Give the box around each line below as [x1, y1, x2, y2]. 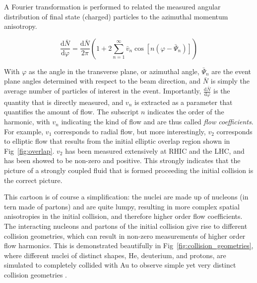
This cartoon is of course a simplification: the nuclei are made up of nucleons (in [4, 191, 249, 202]
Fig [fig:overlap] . [4, 145, 55, 156]
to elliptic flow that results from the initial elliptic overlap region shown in [4, 136, 230, 146]
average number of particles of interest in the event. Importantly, [4, 86, 201, 96]
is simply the [210, 76, 250, 86]
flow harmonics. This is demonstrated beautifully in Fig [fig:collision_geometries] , [4, 240, 254, 251]
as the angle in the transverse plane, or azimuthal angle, [29, 66, 199, 76]
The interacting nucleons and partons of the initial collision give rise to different [4, 221, 248, 231]
